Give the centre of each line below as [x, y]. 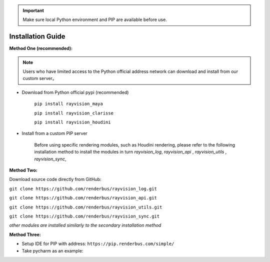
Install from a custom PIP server [54, 133]
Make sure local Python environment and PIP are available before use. [95, 19]
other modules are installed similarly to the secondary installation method [85, 225]
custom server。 [40, 78]
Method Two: [23, 170]
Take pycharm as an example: [52, 250]
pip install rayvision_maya [69, 104]
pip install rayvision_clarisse [74, 113]
